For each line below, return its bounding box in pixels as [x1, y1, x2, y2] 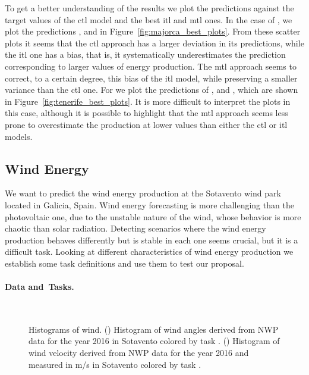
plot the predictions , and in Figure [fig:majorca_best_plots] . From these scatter [5, 25, 301, 37]
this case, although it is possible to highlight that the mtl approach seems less [5, 107, 288, 119]
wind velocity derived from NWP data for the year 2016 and [29, 346, 249, 359]
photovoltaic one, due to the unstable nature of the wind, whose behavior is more [5, 210, 301, 223]
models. [5, 130, 33, 142]
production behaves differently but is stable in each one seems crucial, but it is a [5, 233, 298, 246]
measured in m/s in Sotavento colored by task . [29, 358, 201, 370]
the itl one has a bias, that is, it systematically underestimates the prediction [5, 48, 286, 61]
